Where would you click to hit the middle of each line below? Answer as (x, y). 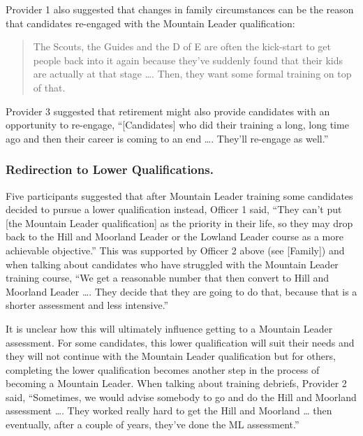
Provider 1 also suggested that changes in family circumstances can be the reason (180, 9)
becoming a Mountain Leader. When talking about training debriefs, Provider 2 (176, 383)
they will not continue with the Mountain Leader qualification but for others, (171, 356)
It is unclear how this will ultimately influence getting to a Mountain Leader (169, 328)
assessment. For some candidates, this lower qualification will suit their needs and (180, 342)
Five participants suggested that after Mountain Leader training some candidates (179, 195)
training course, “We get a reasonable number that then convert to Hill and (168, 278)
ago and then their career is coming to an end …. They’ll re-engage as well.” (167, 138)
